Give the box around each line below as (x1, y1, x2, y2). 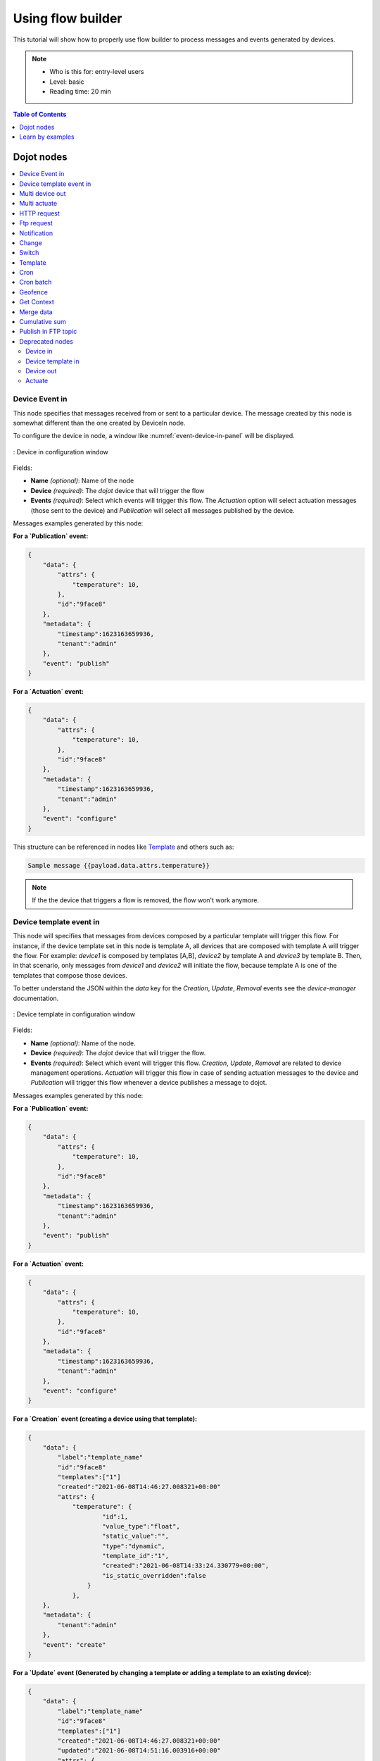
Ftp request (19, 219, 53, 228)
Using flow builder (13, 11, 122, 26)
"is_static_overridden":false (102, 1572, 207, 1579)
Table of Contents (13, 110, 67, 118)
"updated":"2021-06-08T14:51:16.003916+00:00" (57, 1747, 221, 1755)
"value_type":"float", (102, 1522, 181, 1530)
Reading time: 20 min (49, 87, 112, 96)
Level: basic (49, 77, 84, 86)
